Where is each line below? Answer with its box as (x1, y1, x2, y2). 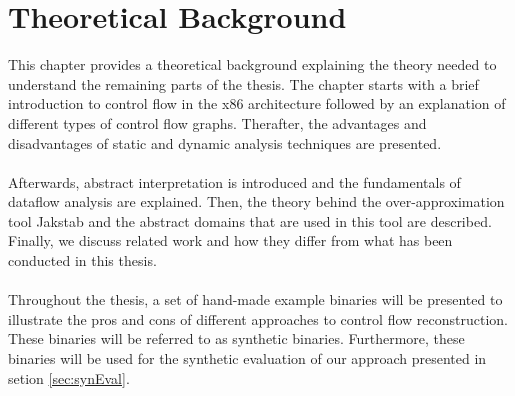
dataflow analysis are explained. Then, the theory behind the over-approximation (8, 191, 505, 212)
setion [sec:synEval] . (8, 367, 130, 388)
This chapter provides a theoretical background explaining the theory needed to (8, 54, 497, 75)
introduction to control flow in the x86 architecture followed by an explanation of (8, 93, 506, 114)
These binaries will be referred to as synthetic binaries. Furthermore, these (8, 328, 465, 349)
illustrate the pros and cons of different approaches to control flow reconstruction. (8, 308, 508, 329)
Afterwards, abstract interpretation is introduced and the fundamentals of (8, 171, 461, 192)
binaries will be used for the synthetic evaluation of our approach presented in (8, 348, 487, 369)
